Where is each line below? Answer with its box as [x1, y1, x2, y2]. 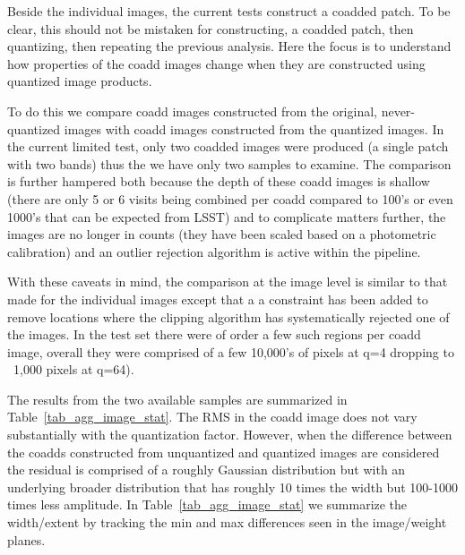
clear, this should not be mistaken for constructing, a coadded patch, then [7, 19, 414, 38]
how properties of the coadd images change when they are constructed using [7, 54, 426, 73]
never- [381, 101, 415, 120]
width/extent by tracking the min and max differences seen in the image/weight [7, 513, 447, 532]
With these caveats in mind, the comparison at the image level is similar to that [7, 272, 448, 291]
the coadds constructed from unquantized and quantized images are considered [7, 442, 440, 461]
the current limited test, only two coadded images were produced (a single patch [7, 137, 449, 156]
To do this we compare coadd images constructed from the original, [7, 101, 377, 120]
